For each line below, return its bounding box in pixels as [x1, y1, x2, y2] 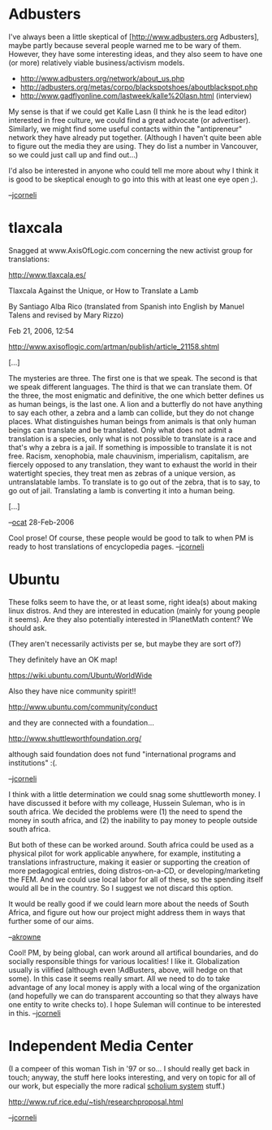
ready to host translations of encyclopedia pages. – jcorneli [8, 541, 205, 551]
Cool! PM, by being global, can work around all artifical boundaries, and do [8, 948, 259, 957]
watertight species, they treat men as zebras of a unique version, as [8, 468, 236, 478]
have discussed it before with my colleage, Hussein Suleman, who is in [8, 798, 246, 808]
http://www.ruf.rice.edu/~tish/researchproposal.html [8, 1097, 184, 1106]
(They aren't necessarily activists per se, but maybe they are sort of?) [8, 638, 242, 648]
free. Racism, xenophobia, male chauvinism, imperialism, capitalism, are [8, 451, 249, 461]
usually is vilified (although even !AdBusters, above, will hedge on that [8, 965, 243, 975]
